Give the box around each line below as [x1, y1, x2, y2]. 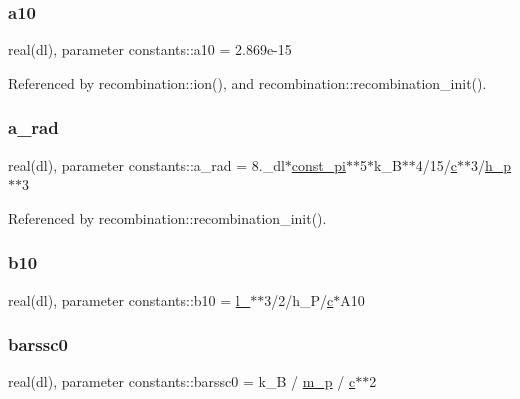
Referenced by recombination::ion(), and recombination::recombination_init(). [8, 72, 487, 93]
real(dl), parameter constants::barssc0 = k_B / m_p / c [8, 371, 356, 392]
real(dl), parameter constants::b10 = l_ [8, 289, 251, 310]
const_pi [291, 154, 346, 175]
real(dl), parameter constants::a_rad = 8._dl [8, 154, 285, 175]
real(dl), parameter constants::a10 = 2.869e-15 [8, 39, 292, 60]
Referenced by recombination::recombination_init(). [8, 207, 327, 228]
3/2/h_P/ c [264, 289, 334, 310]
